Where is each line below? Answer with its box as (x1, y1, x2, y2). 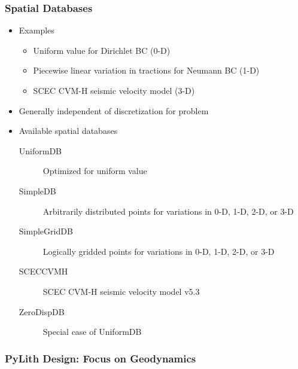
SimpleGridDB (19, 225, 73, 237)
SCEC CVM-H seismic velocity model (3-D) (33, 84, 195, 96)
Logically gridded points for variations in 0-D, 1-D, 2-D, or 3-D (42, 245, 275, 257)
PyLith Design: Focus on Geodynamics (5, 350, 196, 365)
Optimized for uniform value (42, 164, 147, 177)
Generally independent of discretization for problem (19, 104, 209, 117)
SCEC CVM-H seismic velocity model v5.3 (42, 285, 200, 297)
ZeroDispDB (19, 305, 65, 318)
